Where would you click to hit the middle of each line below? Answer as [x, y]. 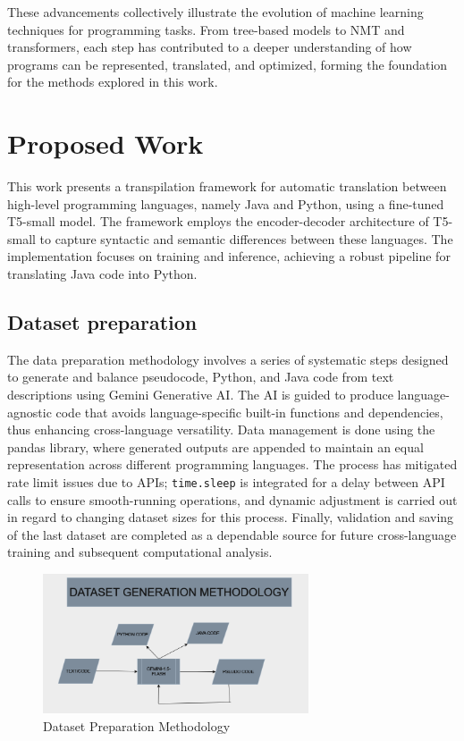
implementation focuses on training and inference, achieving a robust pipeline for [229, 256]
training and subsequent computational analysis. [140, 552]
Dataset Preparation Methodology [137, 725]
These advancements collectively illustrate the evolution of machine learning [215, 12]
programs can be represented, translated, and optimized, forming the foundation [228, 64]
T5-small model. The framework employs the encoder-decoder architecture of [218, 221]
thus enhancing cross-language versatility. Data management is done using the [221, 429]
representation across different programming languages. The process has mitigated [232, 464]
